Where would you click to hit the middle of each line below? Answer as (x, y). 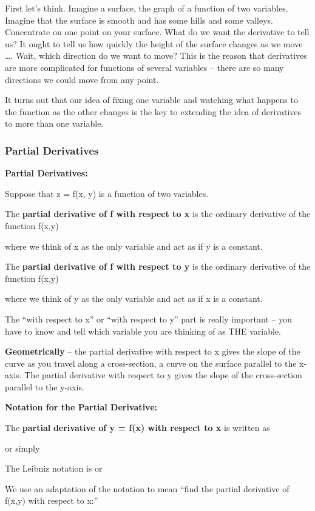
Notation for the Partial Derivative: (81, 407)
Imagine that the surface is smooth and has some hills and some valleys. (139, 20)
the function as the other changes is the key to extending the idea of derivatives (153, 111)
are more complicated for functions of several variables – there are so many (144, 67)
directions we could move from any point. (82, 79)
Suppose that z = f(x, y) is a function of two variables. (107, 193)
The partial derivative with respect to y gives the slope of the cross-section (163, 375)
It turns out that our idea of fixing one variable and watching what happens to (151, 100)
